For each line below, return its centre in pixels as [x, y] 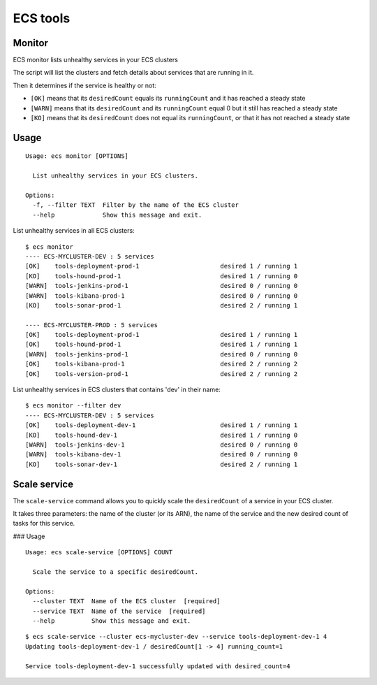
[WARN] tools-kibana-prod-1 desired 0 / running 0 [162, 296]
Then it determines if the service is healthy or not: [84, 85]
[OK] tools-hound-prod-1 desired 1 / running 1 [162, 345]
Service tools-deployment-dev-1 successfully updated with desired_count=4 [158, 666]
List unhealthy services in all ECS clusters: [74, 231]
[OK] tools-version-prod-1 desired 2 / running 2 [162, 374]
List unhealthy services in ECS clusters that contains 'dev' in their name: [117, 390]
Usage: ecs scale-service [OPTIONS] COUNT [99, 553]
